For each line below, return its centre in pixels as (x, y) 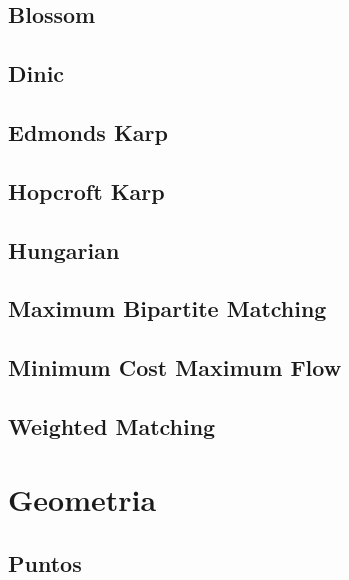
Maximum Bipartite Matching (167, 308)
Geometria (82, 499)
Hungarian (64, 249)
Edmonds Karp (88, 131)
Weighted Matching (112, 425)
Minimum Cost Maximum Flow (175, 367)
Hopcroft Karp (86, 190)
